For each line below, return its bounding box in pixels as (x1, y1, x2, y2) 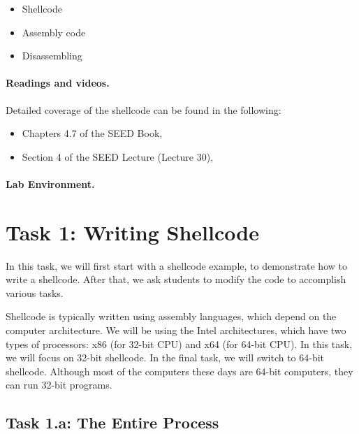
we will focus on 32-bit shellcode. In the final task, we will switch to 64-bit (6, 350, 325, 365)
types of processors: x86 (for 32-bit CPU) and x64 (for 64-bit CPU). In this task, (6, 336, 353, 351)
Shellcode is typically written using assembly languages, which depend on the (6, 309, 337, 324)
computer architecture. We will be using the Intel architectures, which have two (6, 323, 346, 338)
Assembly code (22, 24, 86, 39)
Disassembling (22, 48, 82, 63)
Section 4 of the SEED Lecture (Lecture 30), (22, 149, 214, 164)
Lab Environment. (6, 176, 95, 191)
